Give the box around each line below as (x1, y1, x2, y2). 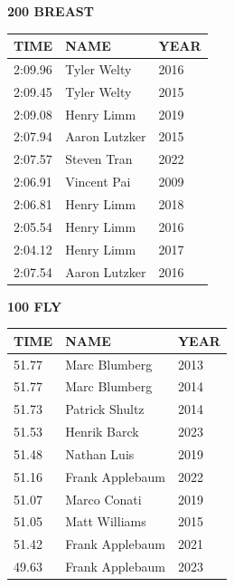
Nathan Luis (65, 444, 135, 463)
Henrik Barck (65, 422, 139, 441)
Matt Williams (65, 512, 146, 531)
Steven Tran (65, 149, 133, 168)
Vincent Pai (65, 172, 131, 191)
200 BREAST (7, 2, 94, 20)
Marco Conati (65, 489, 142, 508)
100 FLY (7, 296, 62, 315)
